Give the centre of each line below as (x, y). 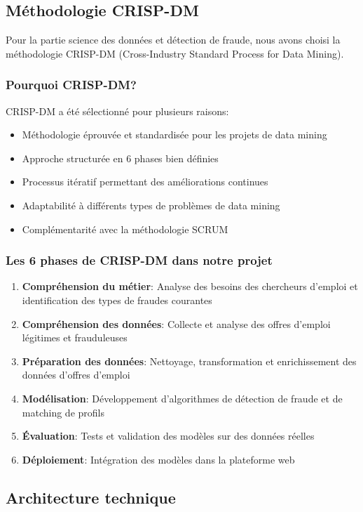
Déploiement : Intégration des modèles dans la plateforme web (158, 459)
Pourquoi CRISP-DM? (71, 85)
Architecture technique (91, 497)
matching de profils (63, 412)
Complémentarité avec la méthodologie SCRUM (125, 229)
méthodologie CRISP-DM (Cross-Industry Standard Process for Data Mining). (175, 53)
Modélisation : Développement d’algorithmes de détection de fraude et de (182, 398)
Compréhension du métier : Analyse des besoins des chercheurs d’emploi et (190, 286)
